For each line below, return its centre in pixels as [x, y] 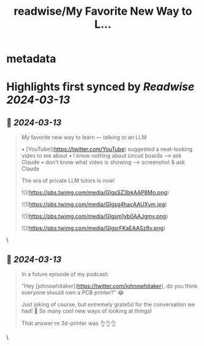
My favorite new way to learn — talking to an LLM [84, 137]
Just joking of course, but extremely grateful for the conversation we [108, 304]
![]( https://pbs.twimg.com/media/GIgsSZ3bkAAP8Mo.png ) [95, 193]
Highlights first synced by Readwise [100, 87]
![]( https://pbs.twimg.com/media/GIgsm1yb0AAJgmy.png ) [95, 217]
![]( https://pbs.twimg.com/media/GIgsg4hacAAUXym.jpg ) [94, 204]
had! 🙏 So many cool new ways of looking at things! [86, 311]
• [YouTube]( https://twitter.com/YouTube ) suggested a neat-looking [107, 149]
